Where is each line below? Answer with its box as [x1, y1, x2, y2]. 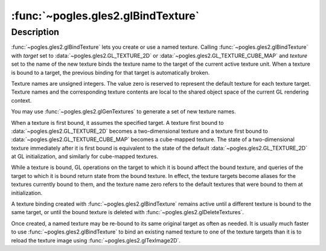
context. [11, 97, 32, 104]
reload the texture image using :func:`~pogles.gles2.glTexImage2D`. [11, 237, 181, 244]
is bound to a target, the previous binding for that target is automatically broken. [11, 69, 210, 76]
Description [11, 27, 60, 37]
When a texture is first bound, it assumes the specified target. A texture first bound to [11, 119, 224, 126]
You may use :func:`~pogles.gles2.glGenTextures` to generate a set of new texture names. [11, 108, 237, 115]
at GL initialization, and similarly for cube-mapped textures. [11, 153, 159, 160]
